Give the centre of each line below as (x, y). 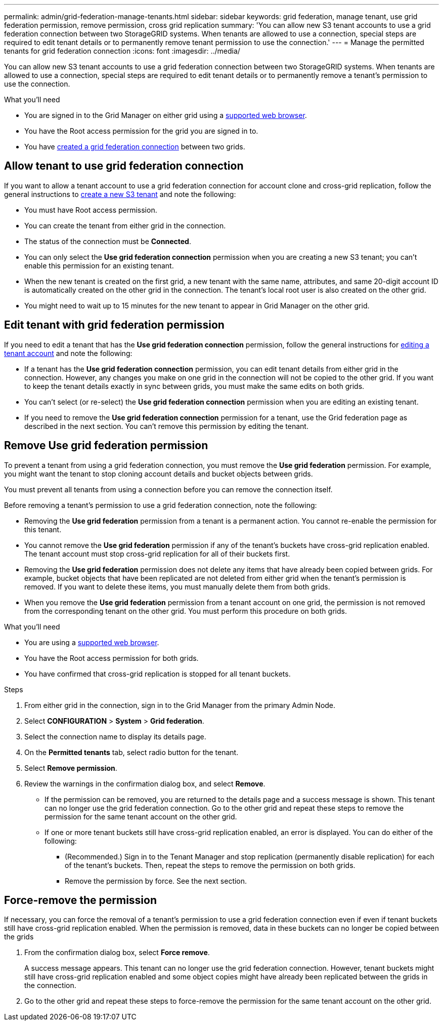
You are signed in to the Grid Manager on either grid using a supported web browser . (166, 115)
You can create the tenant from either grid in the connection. (125, 225)
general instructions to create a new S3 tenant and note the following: (120, 194)
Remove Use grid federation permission (106, 446)
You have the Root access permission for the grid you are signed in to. (141, 131)
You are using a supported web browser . (92, 642)
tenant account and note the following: (68, 353)
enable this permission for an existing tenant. (99, 265)
